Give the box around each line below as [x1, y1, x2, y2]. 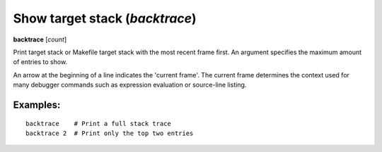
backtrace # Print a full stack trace [25, 120, 171, 127]
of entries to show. [13, 58, 67, 66]
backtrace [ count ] [13, 35, 67, 44]
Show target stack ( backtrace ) [13, 11, 197, 26]
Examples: [13, 99, 61, 110]
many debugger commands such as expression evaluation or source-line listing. [13, 81, 247, 89]
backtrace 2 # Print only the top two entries [25, 129, 194, 137]
